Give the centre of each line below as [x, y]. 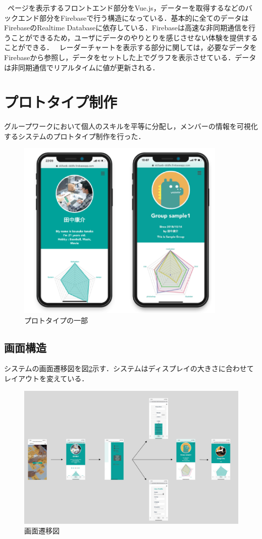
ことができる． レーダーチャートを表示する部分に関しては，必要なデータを [130, 47]
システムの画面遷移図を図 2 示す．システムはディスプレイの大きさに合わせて [129, 368]
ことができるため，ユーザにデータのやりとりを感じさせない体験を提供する [134, 37]
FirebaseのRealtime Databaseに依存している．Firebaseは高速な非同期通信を [126, 28]
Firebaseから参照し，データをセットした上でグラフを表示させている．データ [130, 57]
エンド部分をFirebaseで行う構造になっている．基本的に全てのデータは [133, 17]
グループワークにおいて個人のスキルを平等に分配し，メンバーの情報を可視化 [131, 126]
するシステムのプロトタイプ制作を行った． [75, 136]
